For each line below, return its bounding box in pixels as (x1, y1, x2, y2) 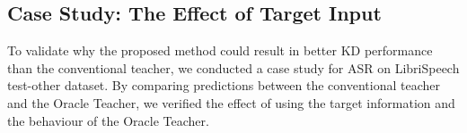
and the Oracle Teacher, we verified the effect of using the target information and (7, 93, 455, 112)
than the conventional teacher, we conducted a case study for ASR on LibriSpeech (7, 58, 460, 77)
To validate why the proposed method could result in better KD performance (7, 41, 433, 60)
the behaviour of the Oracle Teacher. (7, 111, 209, 129)
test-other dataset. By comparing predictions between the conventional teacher (7, 76, 440, 95)
